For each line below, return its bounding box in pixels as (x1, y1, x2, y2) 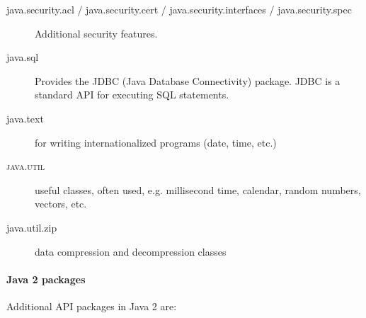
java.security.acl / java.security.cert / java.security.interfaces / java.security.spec (6, 2, 352, 16)
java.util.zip (6, 220, 57, 234)
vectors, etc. (35, 196, 87, 211)
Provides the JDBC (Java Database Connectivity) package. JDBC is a (35, 73, 341, 88)
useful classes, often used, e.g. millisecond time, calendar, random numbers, (35, 182, 361, 197)
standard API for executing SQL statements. (35, 87, 229, 102)
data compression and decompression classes (35, 244, 227, 259)
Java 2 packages (6, 271, 86, 286)
